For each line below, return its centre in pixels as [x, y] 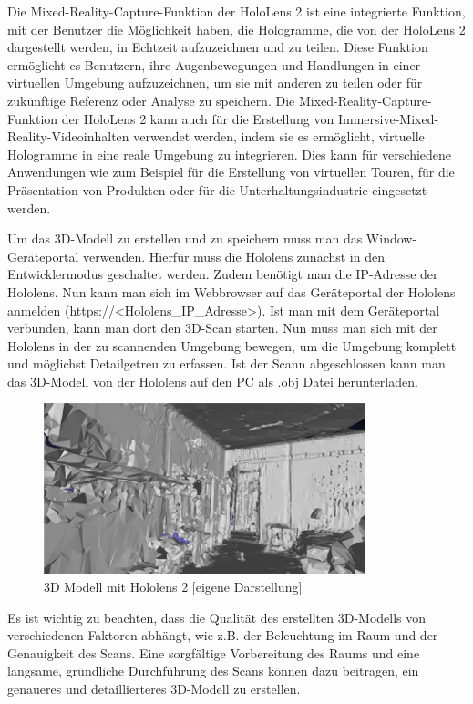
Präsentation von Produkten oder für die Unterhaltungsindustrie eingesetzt [217, 189]
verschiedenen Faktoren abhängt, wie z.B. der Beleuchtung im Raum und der [223, 635]
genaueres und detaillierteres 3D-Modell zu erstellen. [154, 689]
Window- [391, 238]
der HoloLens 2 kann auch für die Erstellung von [198, 118]
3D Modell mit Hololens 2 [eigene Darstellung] [173, 587]
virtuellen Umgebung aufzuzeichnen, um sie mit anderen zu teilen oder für [215, 83]
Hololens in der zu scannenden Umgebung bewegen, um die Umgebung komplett [232, 345]
